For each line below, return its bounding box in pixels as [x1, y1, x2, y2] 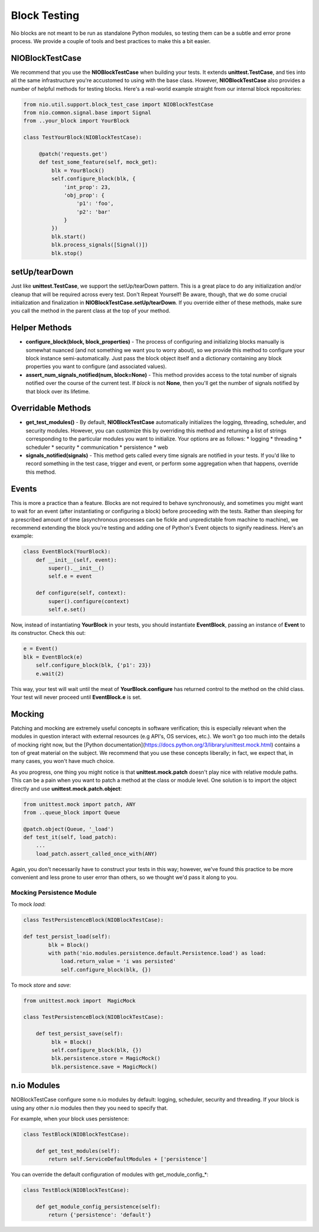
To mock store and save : [11, 981, 71, 989]
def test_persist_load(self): [23, 933, 111, 940]
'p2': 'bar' [76, 208, 111, 215]
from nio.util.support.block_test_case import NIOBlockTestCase [23, 101, 214, 107]
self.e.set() [48, 606, 86, 612]
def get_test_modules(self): [35, 1148, 121, 1154]
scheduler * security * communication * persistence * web [25, 444, 168, 451]
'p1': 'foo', [76, 200, 115, 207]
